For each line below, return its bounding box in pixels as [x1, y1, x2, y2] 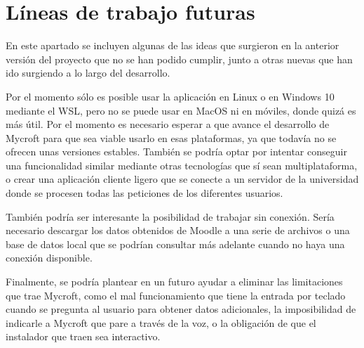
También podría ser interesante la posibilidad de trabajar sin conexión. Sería [6, 209, 335, 224]
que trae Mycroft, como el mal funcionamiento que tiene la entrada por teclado [6, 288, 346, 302]
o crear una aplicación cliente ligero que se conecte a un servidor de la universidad [6, 172, 359, 186]
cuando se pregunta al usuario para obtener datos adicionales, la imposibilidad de [6, 302, 356, 316]
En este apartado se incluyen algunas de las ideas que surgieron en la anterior [6, 38, 339, 53]
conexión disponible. [6, 250, 93, 265]
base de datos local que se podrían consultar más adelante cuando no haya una [6, 236, 345, 251]
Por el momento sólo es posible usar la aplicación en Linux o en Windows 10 [6, 89, 335, 103]
